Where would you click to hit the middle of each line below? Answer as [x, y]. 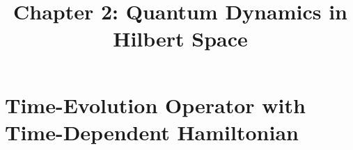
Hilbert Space [180, 39]
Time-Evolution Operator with [155, 105]
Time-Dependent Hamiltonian [152, 132]
